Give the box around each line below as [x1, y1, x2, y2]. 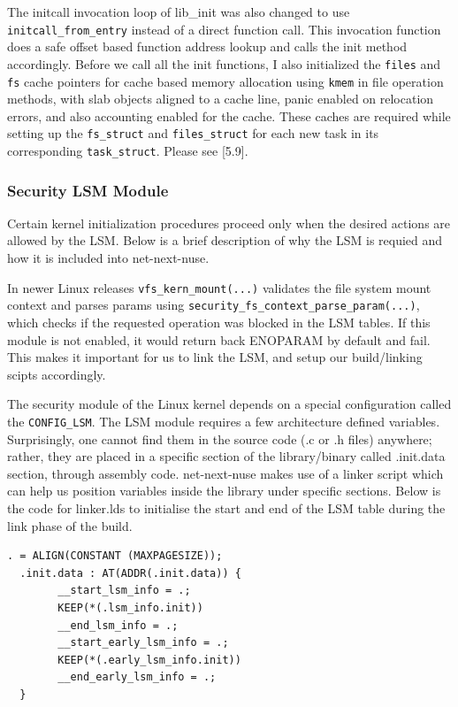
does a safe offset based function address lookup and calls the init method [7, 37, 408, 56]
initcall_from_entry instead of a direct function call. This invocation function [7, 19, 441, 38]
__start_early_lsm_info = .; [57, 636, 229, 649]
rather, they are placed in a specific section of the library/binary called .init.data [7, 447, 446, 465]
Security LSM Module [7, 179, 169, 201]
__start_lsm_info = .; [57, 584, 191, 597]
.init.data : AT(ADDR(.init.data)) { [19, 566, 241, 580]
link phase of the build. [7, 516, 133, 534]
